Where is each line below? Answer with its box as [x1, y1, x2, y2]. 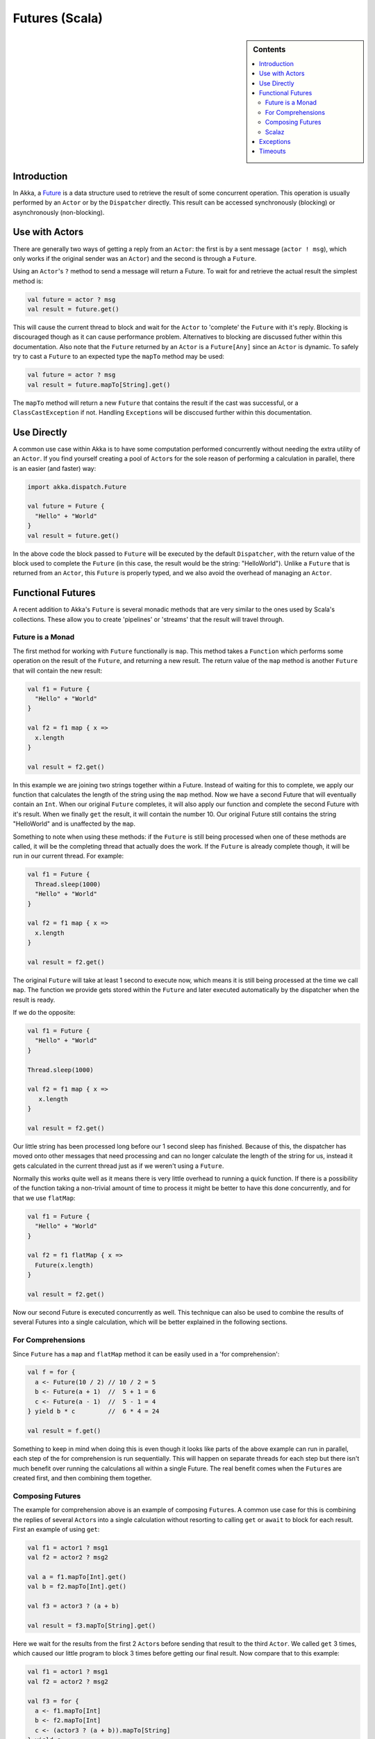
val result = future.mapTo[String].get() [27, 380, 171, 389]
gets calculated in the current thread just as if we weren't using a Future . [12, 1162, 224, 1170]
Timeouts [259, 147, 286, 156]
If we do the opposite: [12, 1009, 76, 1017]
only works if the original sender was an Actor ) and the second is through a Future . [12, 254, 257, 262]
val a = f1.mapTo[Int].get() [27, 1573, 127, 1581]
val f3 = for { [27, 1697, 79, 1705]
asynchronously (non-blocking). [12, 208, 105, 216]
